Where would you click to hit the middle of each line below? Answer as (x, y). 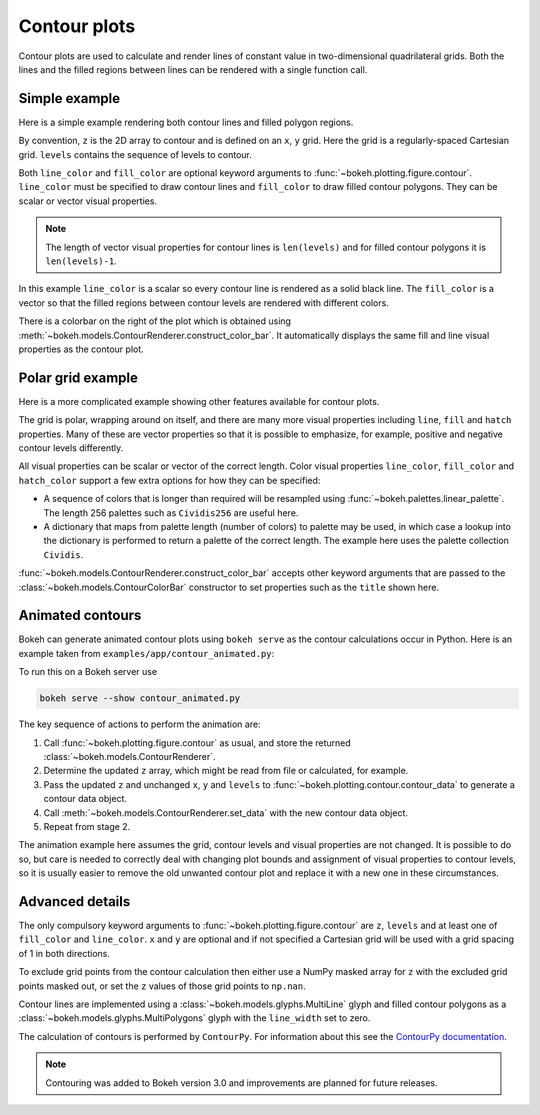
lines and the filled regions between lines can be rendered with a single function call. (193, 69)
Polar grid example (78, 377)
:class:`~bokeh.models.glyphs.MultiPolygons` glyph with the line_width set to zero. (194, 1018)
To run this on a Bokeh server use (88, 672)
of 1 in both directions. (64, 953)
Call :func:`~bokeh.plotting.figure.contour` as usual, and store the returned (197, 742)
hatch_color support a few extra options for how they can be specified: (169, 480)
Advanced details (74, 901)
